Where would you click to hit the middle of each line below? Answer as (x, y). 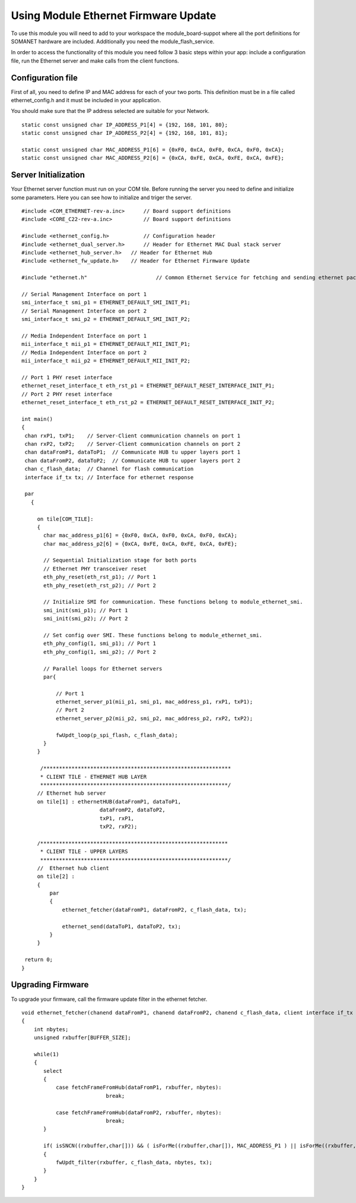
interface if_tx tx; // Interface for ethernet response (109, 477)
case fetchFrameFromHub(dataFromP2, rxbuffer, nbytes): (139, 1112)
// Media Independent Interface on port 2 (84, 352)
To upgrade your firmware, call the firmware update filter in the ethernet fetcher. (109, 999)
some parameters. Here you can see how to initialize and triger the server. (101, 197)
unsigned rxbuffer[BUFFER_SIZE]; (82, 1038)
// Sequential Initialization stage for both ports (120, 560)
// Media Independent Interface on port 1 (84, 336)
